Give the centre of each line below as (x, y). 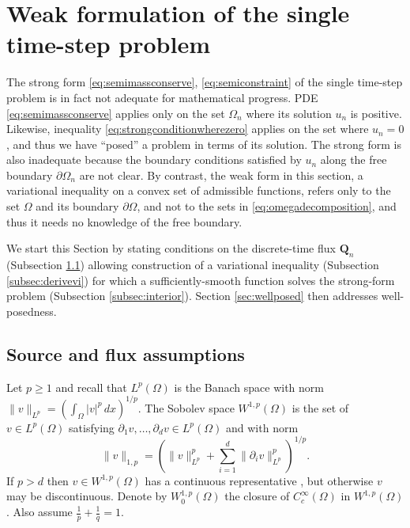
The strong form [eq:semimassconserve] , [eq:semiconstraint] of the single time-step (205, 82)
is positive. (376, 113)
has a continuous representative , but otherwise (259, 480)
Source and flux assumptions (126, 353)
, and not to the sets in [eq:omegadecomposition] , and (267, 206)
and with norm (262, 427)
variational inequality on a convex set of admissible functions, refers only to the (199, 190)
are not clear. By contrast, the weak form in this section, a (221, 175)
